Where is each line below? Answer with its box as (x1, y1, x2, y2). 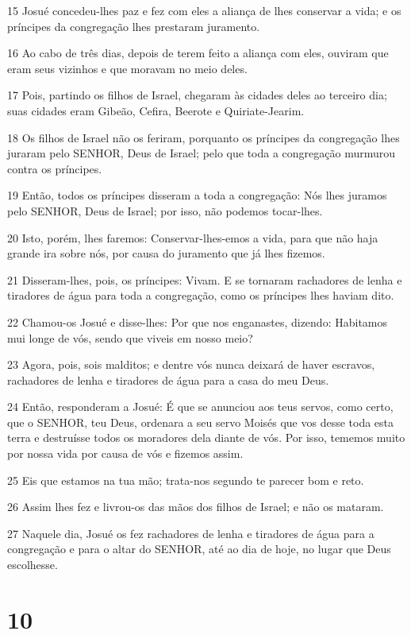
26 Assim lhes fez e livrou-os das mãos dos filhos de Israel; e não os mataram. (7, 498, 384, 515)
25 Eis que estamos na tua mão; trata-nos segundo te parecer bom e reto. (7, 471, 364, 488)
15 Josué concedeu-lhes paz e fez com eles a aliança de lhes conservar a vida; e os (7, 2, 401, 18)
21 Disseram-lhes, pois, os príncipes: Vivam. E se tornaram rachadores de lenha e (7, 271, 402, 288)
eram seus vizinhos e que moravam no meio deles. (7, 60, 248, 76)
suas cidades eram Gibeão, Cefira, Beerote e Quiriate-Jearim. (7, 102, 305, 118)
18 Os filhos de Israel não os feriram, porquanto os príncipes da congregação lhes (7, 129, 400, 145)
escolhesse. (7, 556, 58, 573)
